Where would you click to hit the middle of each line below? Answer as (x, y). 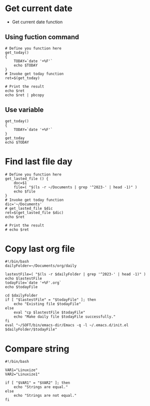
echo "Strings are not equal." (45, 396)
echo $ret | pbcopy (25, 95)
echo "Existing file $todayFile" (47, 304)
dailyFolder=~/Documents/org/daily (41, 266)
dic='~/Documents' (23, 204)
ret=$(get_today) (22, 78)
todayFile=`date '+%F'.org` (33, 283)
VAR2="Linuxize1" (22, 374)
